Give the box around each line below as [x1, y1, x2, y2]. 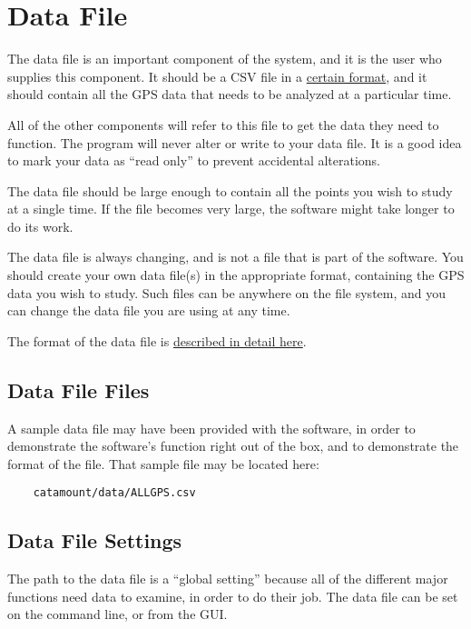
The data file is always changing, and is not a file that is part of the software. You [7, 247, 464, 266]
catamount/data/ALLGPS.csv [33, 486, 196, 500]
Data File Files [7, 375, 150, 404]
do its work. [7, 216, 74, 235]
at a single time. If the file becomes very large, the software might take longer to [7, 199, 455, 218]
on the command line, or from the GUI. [7, 604, 228, 624]
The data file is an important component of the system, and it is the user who [7, 49, 442, 68]
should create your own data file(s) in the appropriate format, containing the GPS [7, 265, 465, 285]
